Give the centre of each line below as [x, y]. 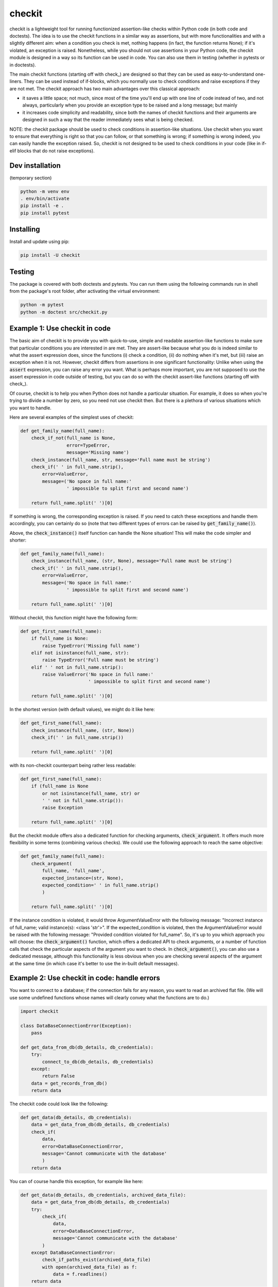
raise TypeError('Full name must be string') [100, 660]
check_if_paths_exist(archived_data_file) [97, 1260]
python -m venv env [45, 191]
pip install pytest [45, 213]
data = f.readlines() [80, 1274]
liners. [16, 81]
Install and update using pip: [39, 241]
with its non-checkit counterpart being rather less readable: [73, 765]
